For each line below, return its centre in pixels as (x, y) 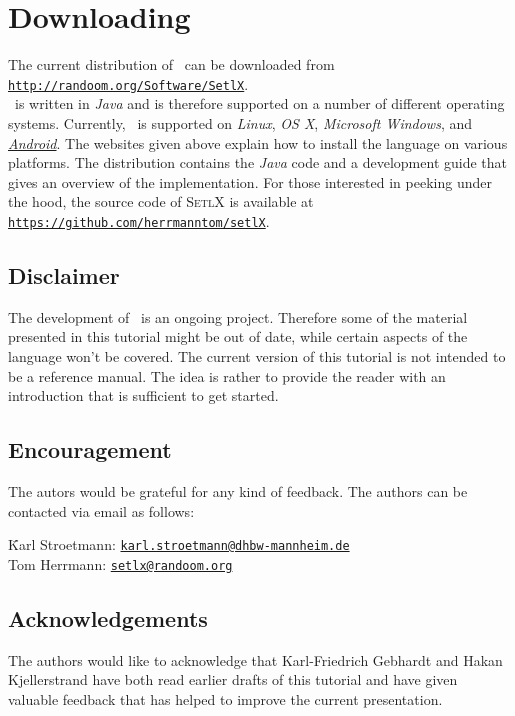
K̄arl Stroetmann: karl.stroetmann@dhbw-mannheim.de (179, 544)
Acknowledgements (108, 617)
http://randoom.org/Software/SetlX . (128, 83)
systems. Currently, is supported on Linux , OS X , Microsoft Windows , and (240, 122)
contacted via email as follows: (101, 510)
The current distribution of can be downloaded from (171, 64)
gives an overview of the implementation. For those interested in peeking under (250, 181)
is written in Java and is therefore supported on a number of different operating (259, 103)
